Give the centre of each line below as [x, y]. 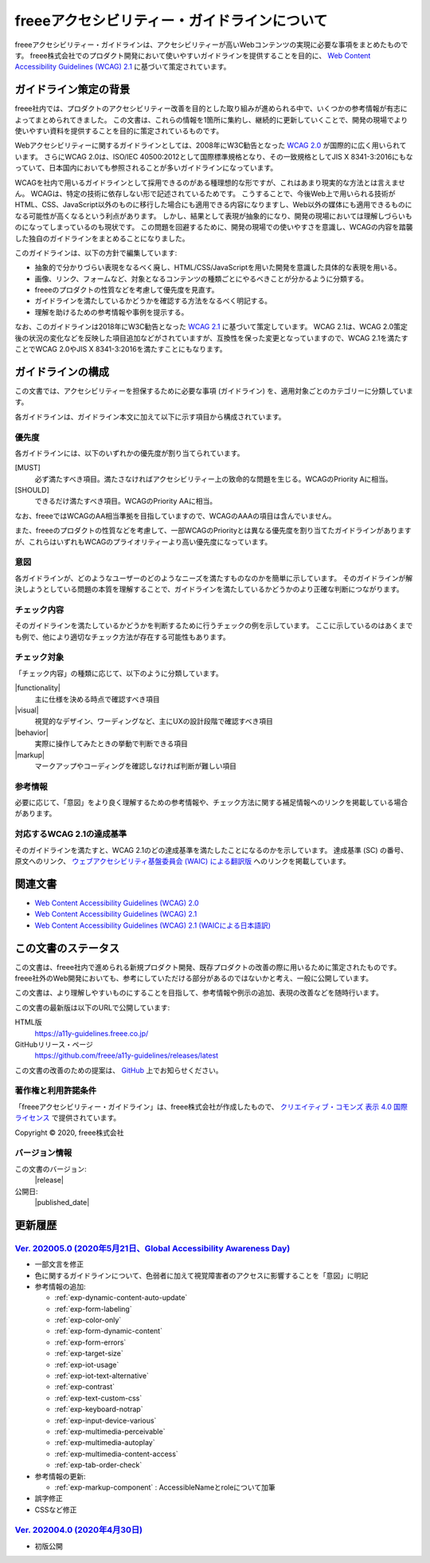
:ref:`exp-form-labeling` [93, 1309]
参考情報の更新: [61, 1476]
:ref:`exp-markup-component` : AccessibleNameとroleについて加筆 [165, 1487]
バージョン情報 [43, 1153]
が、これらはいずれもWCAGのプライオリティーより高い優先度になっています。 [143, 541]
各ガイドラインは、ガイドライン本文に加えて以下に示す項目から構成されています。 [150, 416]
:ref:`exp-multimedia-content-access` [116, 1454]
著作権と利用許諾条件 [56, 1090]
